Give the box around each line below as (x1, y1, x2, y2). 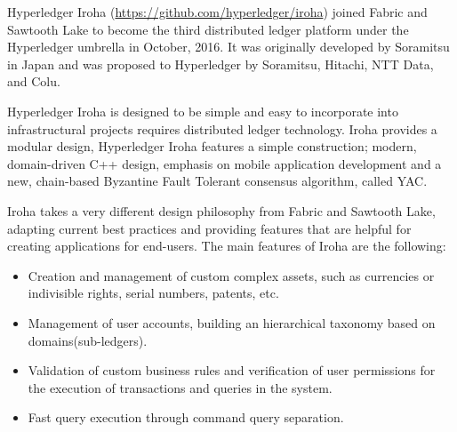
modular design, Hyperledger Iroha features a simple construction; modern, (7, 137, 417, 156)
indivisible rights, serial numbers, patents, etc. (28, 284, 279, 302)
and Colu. (7, 72, 60, 91)
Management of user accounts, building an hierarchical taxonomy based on (28, 313, 436, 332)
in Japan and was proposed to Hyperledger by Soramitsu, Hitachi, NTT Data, (7, 54, 434, 73)
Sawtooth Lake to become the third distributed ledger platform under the (7, 20, 409, 38)
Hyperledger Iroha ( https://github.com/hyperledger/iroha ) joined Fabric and (7, 3, 428, 20)
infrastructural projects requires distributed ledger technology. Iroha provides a (7, 119, 437, 138)
